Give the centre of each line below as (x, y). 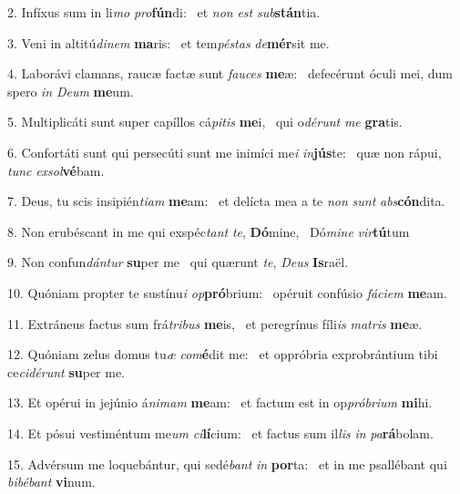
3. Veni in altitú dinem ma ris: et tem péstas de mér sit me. (169, 42)
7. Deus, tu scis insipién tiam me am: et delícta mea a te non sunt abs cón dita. (226, 201)
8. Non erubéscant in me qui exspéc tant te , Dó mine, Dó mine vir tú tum (209, 231)
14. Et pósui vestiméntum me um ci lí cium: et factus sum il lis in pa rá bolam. (220, 432)
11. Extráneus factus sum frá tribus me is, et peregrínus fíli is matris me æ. (215, 323)
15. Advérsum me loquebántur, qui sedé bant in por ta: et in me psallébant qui (227, 463)
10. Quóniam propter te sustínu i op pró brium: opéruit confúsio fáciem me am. (227, 292)
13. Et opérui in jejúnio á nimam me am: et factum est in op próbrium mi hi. (220, 402)
